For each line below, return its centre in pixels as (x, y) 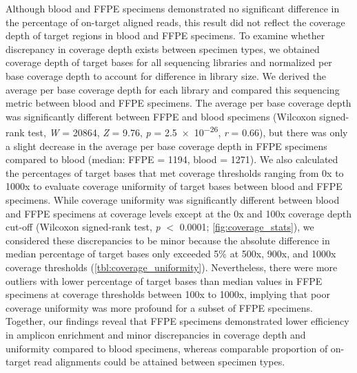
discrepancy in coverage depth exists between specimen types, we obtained (163, 49)
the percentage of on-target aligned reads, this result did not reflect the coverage (175, 22)
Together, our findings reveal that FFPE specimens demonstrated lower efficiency (177, 321)
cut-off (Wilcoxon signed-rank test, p (83, 227)
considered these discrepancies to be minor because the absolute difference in (168, 240)
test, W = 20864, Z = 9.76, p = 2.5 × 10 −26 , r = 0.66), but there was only (188, 131)
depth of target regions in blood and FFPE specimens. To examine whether (165, 35)
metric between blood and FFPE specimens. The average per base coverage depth (178, 103)
